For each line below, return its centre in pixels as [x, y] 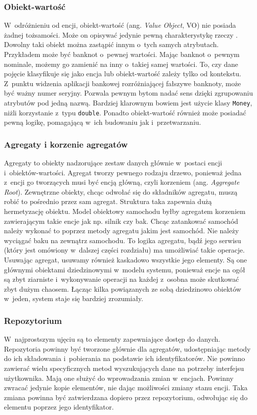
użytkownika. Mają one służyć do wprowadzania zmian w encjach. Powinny [119, 378]
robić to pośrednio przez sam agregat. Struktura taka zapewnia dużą [108, 201]
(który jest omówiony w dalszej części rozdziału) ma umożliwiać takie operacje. [125, 250]
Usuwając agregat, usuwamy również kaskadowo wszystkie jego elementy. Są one [126, 260]
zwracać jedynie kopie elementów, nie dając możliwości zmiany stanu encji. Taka [126, 388]
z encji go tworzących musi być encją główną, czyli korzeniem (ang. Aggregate [122, 182]
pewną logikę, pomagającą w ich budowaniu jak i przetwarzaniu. [103, 122]
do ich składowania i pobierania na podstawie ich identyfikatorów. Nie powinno [125, 358]
